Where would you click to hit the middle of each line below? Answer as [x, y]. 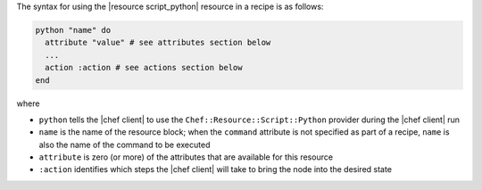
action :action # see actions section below [144, 68]
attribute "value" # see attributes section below [158, 43]
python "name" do [73, 30]
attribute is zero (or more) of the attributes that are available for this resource [186, 157]
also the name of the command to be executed [125, 145]
